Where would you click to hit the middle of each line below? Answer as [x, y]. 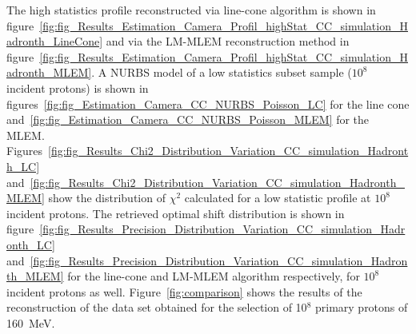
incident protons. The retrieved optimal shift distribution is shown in [176, 213]
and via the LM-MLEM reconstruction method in [228, 41]
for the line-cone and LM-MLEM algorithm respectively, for [214, 276]
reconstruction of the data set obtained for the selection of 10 [157, 307]
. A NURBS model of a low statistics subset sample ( [222, 72]
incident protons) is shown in [78, 87]
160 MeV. [31, 322]
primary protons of [361, 307]
